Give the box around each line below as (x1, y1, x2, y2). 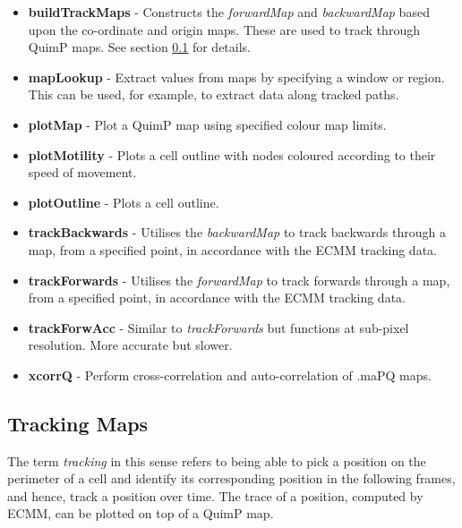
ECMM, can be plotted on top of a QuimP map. (7, 504, 274, 523)
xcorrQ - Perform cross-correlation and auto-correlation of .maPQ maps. (28, 365, 432, 384)
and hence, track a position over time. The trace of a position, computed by (7, 486, 423, 505)
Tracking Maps (7, 409, 149, 437)
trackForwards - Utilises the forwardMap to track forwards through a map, (28, 270, 450, 289)
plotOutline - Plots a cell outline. (28, 192, 219, 211)
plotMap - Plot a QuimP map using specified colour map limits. (28, 115, 387, 133)
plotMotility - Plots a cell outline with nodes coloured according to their (28, 145, 436, 164)
